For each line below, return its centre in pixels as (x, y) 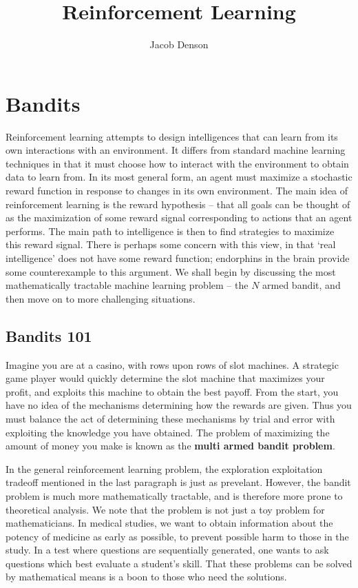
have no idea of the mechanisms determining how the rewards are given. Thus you (179, 405)
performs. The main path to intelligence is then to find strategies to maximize (170, 231)
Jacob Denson (179, 44)
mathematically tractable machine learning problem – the (127, 285)
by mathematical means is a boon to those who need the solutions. (146, 577)
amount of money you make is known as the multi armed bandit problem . (170, 446)
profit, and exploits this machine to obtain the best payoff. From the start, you (172, 391)
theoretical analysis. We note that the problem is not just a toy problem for (165, 509)
